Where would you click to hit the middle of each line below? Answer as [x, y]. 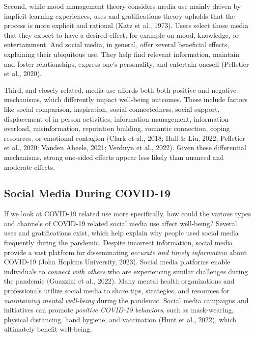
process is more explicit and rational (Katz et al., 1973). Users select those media [126, 25]
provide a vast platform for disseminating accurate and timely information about [126, 252]
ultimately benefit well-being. [48, 329]
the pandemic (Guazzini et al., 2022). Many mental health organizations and [119, 281]
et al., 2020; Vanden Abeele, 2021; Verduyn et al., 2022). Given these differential [125, 147]
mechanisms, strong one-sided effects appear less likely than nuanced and [114, 157]
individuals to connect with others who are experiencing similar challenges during [126, 271]
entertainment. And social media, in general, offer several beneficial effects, [117, 44]
